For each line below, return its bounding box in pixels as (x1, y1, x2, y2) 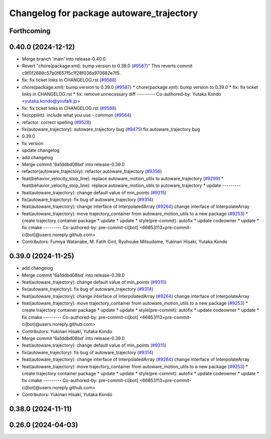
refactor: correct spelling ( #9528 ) (22, 119, 91, 125)
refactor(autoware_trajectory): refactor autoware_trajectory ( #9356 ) (22, 168, 162, 174)
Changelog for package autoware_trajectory (9, 8, 198, 19)
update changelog (22, 147, 60, 153)
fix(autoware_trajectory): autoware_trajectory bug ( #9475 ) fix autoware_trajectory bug (22, 126, 200, 132)
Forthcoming (9, 27, 51, 35)
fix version (22, 140, 44, 146)
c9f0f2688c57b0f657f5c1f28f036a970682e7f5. (22, 70, 121, 76)
